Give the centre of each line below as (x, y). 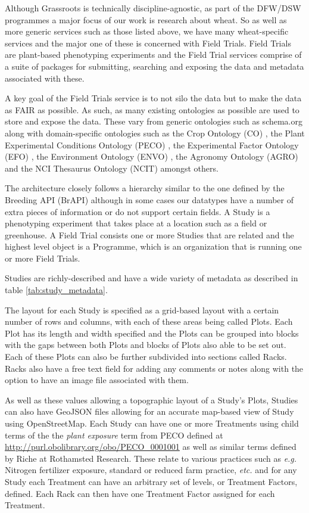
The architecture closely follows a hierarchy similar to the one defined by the (145, 188)
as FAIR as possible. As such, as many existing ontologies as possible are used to (152, 109)
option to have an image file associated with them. (97, 380)
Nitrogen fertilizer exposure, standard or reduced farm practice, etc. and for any (151, 470)
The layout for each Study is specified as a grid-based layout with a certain (142, 310)
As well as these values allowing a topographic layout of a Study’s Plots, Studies (152, 399)
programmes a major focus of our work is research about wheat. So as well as (146, 19)
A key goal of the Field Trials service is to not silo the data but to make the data (153, 98)
